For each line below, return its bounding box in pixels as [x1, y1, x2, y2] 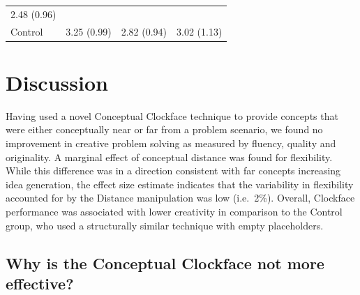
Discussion [6, 68, 108, 96]
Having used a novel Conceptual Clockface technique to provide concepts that [6, 108, 338, 123]
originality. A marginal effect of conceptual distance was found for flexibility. [6, 149, 333, 164]
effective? [6, 272, 74, 294]
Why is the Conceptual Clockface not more [6, 252, 324, 273]
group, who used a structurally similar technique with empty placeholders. [6, 218, 324, 232]
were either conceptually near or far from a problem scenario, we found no [6, 122, 323, 137]
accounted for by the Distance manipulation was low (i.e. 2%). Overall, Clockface [6, 190, 355, 205]
